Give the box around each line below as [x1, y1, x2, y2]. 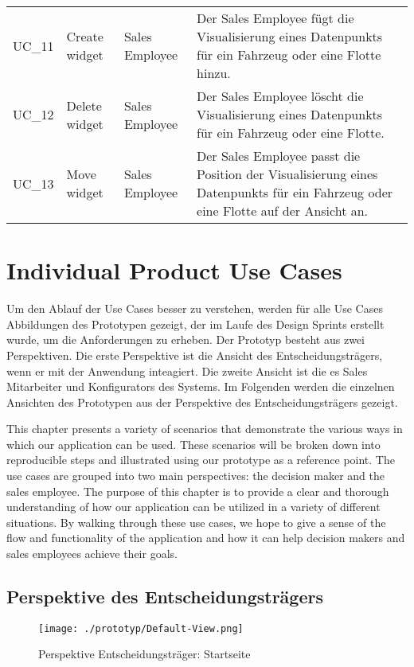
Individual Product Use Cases [6, 254, 342, 287]
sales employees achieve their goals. [6, 545, 178, 562]
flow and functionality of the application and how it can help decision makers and [6, 529, 405, 546]
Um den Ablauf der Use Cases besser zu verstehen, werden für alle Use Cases [6, 300, 383, 317]
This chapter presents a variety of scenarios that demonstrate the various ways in [6, 420, 403, 437]
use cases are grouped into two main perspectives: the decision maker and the [6, 467, 385, 484]
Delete [66, 96, 102, 115]
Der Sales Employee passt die [197, 146, 361, 165]
